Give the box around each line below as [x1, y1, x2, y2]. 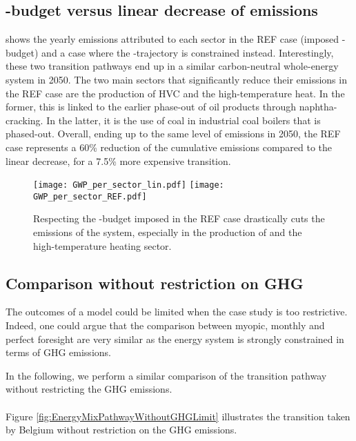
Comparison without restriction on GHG [6, 272, 304, 293]
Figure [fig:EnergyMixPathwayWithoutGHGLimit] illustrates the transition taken [6, 409, 350, 423]
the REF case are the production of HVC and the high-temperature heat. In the [6, 86, 345, 100]
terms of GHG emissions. [6, 345, 111, 360]
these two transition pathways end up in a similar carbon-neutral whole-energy [6, 59, 339, 73]
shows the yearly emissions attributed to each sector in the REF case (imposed [6, 32, 339, 46]
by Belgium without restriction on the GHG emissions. [6, 422, 237, 437]
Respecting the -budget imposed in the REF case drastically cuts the [33, 211, 325, 226]
